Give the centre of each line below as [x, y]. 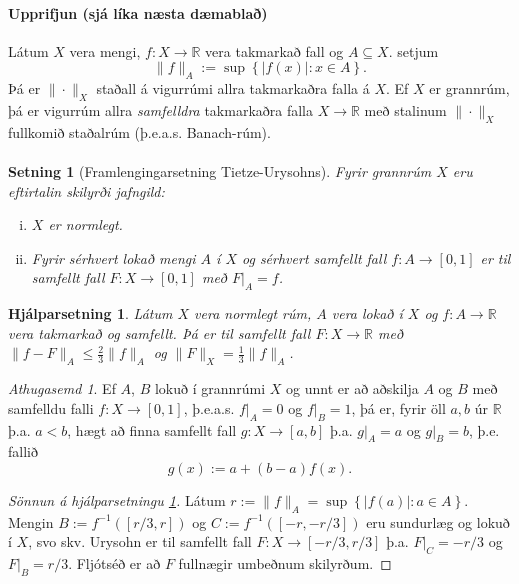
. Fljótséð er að [114, 563]
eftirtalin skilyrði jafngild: [86, 190]
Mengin [31, 521]
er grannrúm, [469, 88]
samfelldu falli [51, 407]
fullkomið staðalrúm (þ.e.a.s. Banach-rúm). [139, 131]
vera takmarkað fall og [274, 50]
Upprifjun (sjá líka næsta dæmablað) [138, 12]
